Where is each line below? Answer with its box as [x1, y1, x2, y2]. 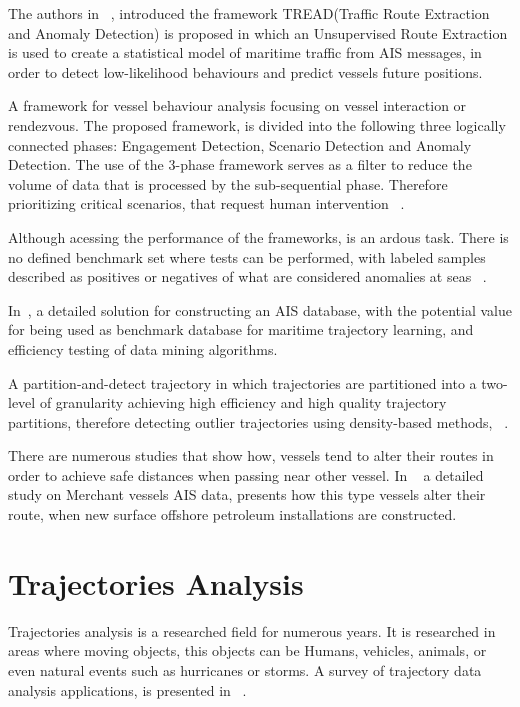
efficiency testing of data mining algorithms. [8, 338, 278, 359]
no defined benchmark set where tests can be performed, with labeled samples [8, 246, 486, 267]
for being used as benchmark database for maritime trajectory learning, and [8, 319, 474, 340]
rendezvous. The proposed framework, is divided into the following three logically [8, 114, 506, 135]
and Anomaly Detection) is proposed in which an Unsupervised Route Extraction [8, 22, 508, 43]
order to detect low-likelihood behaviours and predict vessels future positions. [8, 61, 483, 82]
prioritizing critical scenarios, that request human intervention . [8, 193, 405, 214]
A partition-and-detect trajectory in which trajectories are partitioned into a [8, 372, 477, 393]
